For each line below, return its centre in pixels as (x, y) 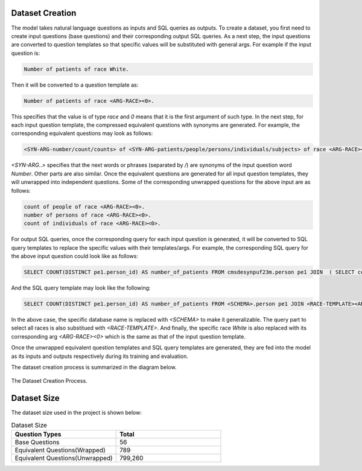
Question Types (38, 434)
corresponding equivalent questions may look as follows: (82, 134)
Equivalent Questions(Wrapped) (60, 450)
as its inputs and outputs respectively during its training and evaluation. (100, 356)
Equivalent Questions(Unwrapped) (64, 458)
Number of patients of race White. (76, 69)
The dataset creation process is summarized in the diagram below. (94, 367)
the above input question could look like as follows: (75, 256)
